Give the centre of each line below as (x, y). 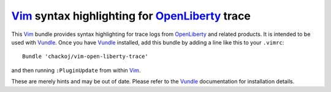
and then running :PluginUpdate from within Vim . (76, 70)
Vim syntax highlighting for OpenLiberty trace (131, 16)
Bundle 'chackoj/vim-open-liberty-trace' (85, 57)
